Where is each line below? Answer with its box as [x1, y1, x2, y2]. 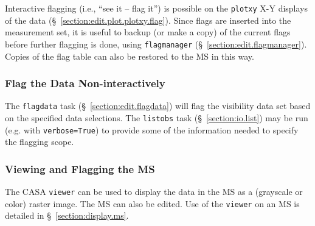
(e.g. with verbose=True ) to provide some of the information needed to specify [5, 123, 299, 136]
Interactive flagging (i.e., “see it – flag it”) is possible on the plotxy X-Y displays [5, 2, 308, 14]
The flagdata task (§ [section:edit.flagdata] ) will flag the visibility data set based [5, 99, 311, 112]
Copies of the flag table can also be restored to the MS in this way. [5, 49, 254, 62]
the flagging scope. [5, 135, 74, 148]
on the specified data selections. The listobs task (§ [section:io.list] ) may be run [5, 111, 308, 124]
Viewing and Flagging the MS [5, 161, 155, 176]
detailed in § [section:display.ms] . [5, 209, 129, 222]
